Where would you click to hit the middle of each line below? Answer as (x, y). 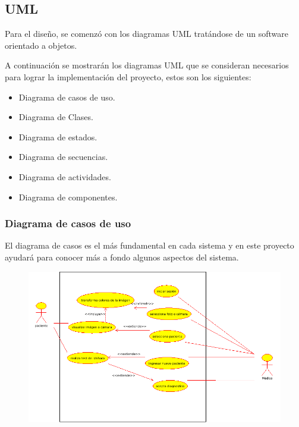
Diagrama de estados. (58, 136)
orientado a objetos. (41, 45)
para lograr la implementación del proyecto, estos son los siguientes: (128, 76)
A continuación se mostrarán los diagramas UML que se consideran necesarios (147, 65)
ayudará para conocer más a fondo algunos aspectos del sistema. (122, 257)
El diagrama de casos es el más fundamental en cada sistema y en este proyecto (149, 245)
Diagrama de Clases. (56, 117)
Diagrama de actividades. (65, 176)
